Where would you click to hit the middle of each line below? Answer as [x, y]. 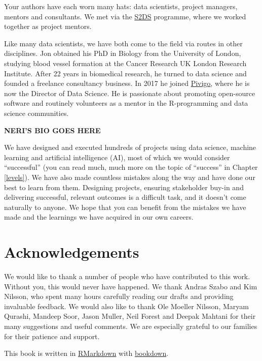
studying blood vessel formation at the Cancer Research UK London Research [125, 63]
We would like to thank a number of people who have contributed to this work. [127, 276]
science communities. [36, 113]
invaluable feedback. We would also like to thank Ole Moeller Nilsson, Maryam [126, 306]
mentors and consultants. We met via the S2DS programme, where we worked [125, 16]
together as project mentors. [48, 26]
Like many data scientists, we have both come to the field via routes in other [123, 43]
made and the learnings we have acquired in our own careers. [99, 217]
